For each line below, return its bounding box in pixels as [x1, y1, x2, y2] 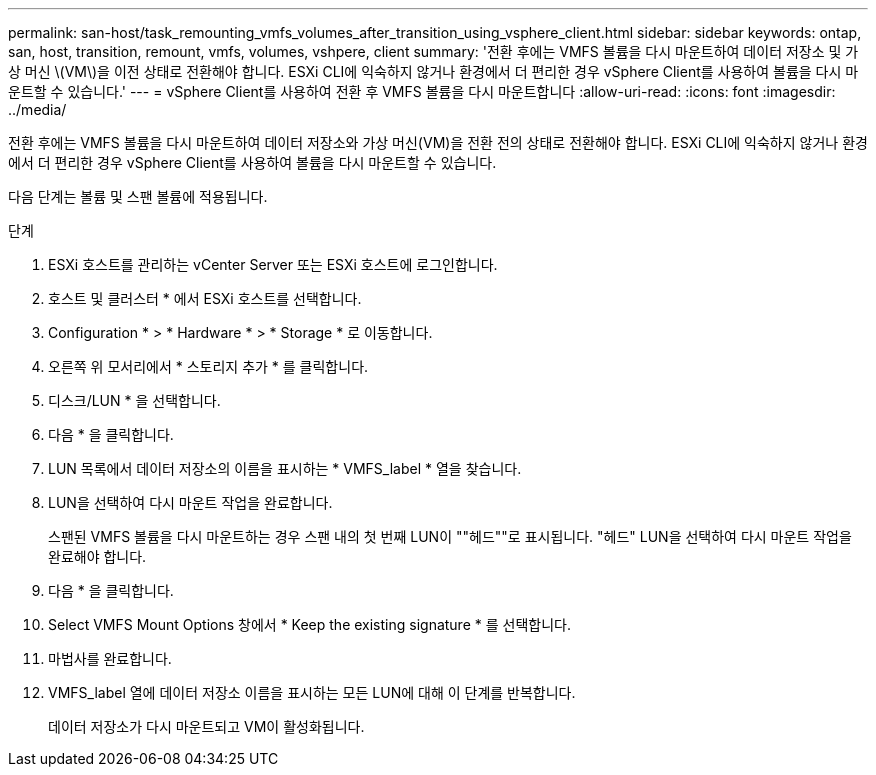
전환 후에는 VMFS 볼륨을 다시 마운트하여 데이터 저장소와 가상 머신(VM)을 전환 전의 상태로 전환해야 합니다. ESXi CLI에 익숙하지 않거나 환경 [8, 134, 868, 151]
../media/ [8, 101, 67, 118]
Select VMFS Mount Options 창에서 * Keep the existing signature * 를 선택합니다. [48, 616, 571, 633]
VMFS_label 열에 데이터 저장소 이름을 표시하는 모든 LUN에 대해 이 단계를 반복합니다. [48, 684, 576, 701]
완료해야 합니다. [48, 548, 147, 565]
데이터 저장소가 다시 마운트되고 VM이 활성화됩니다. [48, 718, 365, 735]
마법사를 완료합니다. [48, 650, 172, 667]
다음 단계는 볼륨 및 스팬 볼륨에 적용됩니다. [8, 188, 268, 205]
